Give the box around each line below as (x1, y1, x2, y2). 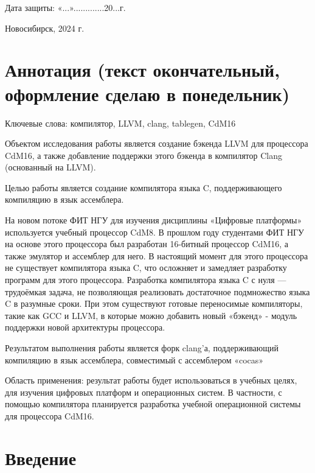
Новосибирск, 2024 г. (5, 21, 85, 34)
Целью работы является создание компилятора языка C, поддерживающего (5, 181, 282, 194)
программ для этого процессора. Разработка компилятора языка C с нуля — (5, 273, 286, 286)
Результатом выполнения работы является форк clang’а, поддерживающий (5, 342, 279, 354)
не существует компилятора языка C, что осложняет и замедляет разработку (5, 261, 287, 274)
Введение (5, 445, 77, 470)
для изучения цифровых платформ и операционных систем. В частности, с (5, 385, 282, 398)
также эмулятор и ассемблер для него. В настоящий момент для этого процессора (5, 249, 308, 262)
